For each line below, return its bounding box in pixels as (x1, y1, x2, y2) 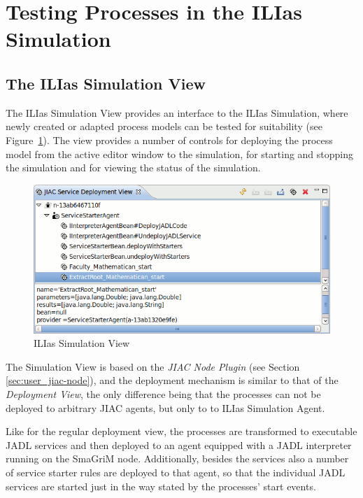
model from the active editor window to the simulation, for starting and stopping (6, 146, 354, 161)
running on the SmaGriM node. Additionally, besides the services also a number (6, 451, 349, 466)
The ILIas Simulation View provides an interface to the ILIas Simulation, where (6, 105, 348, 120)
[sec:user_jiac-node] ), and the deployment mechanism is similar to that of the (6, 373, 339, 387)
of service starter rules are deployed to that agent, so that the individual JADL (6, 465, 346, 480)
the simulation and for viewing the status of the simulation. (6, 160, 261, 175)
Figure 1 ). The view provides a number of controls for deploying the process (6, 132, 333, 147)
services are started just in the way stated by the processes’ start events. (6, 478, 316, 493)
